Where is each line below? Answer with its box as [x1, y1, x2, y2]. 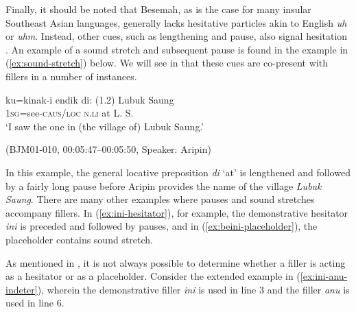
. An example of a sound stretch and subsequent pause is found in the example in [5, 42, 348, 56]
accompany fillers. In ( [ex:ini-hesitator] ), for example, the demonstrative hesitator [5, 205, 348, 219]
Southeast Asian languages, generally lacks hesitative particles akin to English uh [5, 15, 347, 29]
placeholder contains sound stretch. [5, 232, 153, 246]
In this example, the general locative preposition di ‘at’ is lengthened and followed [5, 165, 351, 179]
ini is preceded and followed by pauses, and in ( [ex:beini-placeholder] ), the [5, 219, 318, 233]
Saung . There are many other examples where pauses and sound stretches [5, 192, 315, 206]
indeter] [5, 282, 38, 296]
